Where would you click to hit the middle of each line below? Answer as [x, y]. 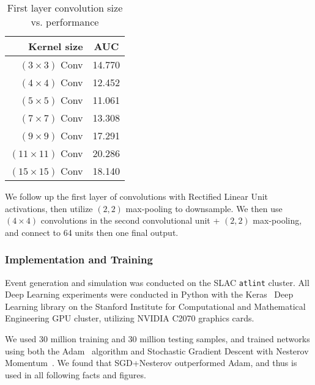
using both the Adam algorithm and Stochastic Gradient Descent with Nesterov [157, 350]
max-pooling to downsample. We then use [204, 208]
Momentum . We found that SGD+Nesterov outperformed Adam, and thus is [151, 363]
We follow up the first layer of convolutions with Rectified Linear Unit [137, 196]
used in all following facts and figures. [76, 374]
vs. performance [65, 22]
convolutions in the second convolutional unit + [130, 220]
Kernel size [56, 46]
